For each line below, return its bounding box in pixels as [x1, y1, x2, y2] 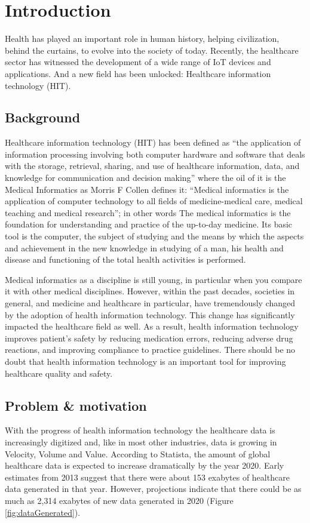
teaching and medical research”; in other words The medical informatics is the [5, 206, 291, 219]
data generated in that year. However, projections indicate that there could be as [5, 482, 302, 495]
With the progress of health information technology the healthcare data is [5, 424, 275, 436]
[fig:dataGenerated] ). [5, 506, 81, 518]
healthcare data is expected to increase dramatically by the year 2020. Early [5, 459, 284, 472]
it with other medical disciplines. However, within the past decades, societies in [5, 285, 295, 297]
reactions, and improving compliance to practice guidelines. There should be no [5, 343, 296, 356]
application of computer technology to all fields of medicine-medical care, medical [5, 195, 303, 207]
